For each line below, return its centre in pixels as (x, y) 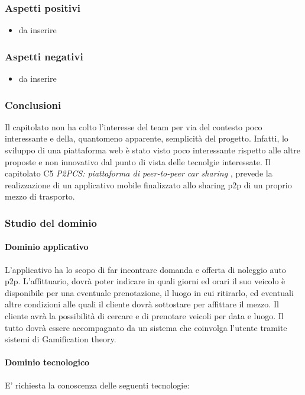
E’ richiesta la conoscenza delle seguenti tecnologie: (97, 385)
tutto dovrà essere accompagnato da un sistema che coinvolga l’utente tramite (146, 327)
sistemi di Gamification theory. (61, 339)
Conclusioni (33, 105)
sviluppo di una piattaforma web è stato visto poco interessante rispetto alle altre (152, 150)
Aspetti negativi (44, 56)
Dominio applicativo (47, 247)
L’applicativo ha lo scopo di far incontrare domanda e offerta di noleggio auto (145, 269)
